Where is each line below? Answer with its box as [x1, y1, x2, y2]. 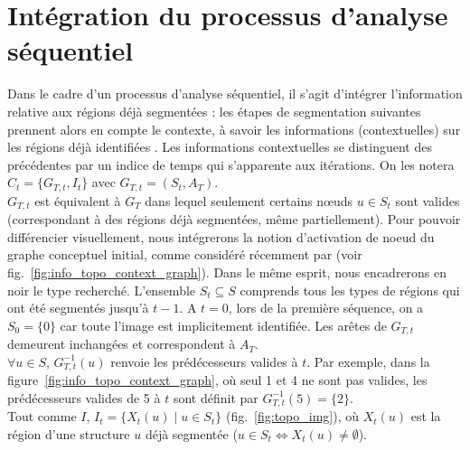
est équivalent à [34, 191, 121, 210]
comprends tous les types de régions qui [240, 280, 460, 299]
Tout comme [7, 407, 77, 426]
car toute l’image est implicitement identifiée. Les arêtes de [60, 315, 387, 334]
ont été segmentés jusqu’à [7, 298, 149, 317]
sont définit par [173, 388, 258, 407]
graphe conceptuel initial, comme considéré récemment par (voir [7, 245, 362, 264]
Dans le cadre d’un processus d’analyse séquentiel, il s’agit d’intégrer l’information [7, 84, 463, 103]
